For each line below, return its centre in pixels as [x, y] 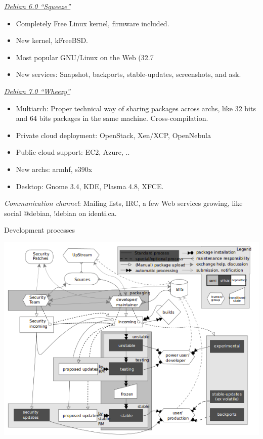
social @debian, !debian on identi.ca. [60, 213]
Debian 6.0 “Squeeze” [37, 6]
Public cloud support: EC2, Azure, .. [73, 152]
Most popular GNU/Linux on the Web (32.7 [85, 57]
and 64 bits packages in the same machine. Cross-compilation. [112, 118]
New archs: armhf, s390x [54, 169]
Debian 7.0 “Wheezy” [37, 91]
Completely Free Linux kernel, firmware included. [93, 23]
